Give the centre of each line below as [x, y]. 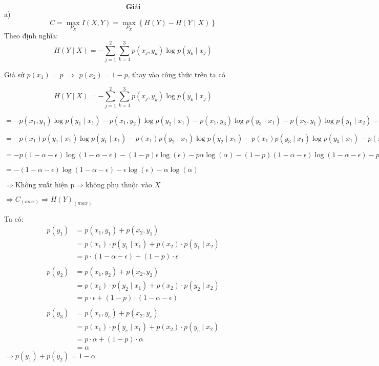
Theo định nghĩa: [31, 36]
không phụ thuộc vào [119, 185]
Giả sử [14, 74]
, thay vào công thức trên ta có [176, 74]
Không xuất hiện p [45, 185]
